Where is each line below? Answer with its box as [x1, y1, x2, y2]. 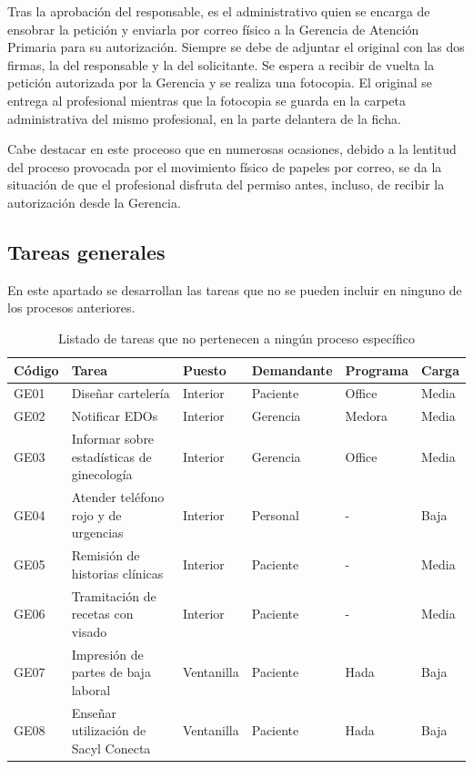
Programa [345, 360, 409, 379]
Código [14, 360, 59, 379]
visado [71, 621, 107, 641]
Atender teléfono [71, 487, 165, 507]
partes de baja [71, 662, 151, 682]
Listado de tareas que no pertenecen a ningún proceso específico [58, 328, 415, 347]
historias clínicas [71, 563, 164, 582]
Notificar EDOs [71, 406, 158, 426]
